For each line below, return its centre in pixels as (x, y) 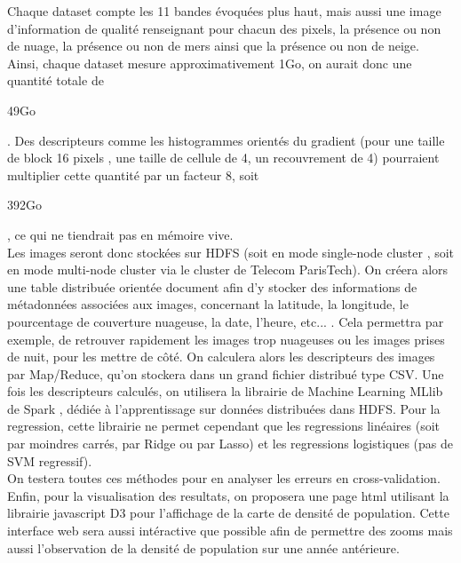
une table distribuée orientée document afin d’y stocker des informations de (212, 286)
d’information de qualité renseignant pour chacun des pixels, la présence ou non (224, 28)
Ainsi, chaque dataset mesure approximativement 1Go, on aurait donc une (210, 63)
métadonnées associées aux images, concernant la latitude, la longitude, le (208, 304)
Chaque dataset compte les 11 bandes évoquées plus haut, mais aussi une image (224, 11)
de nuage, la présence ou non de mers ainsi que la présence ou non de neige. (213, 46)
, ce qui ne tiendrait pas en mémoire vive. (120, 234)
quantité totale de (56, 80)
